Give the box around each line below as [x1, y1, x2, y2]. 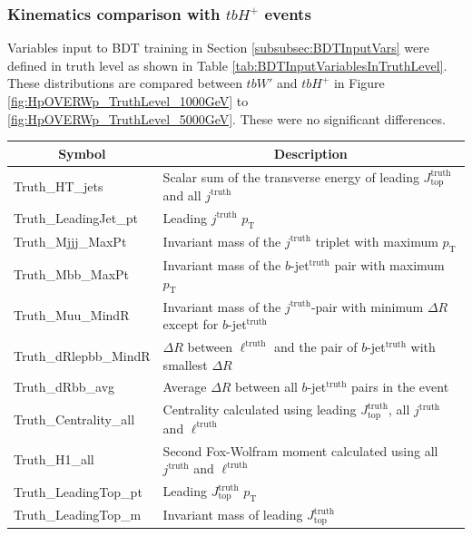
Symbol [58, 143, 106, 162]
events [264, 2, 311, 24]
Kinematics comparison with [7, 2, 221, 24]
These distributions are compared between [7, 73, 242, 93]
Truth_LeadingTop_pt [14, 482, 143, 501]
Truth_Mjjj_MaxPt [14, 232, 127, 251]
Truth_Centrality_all [14, 409, 135, 428]
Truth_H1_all [14, 450, 94, 469]
